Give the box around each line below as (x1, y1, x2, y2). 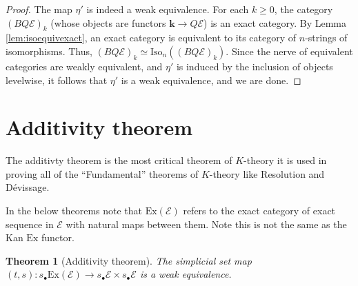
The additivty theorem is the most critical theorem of (6, 153, 232, 167)
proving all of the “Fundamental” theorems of (6, 166, 199, 181)
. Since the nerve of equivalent (226, 43, 353, 58)
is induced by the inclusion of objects (176, 59, 333, 73)
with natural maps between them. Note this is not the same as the (66, 216, 347, 231)
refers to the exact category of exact (183, 203, 336, 218)
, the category (274, 2, 333, 16)
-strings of (305, 30, 348, 45)
